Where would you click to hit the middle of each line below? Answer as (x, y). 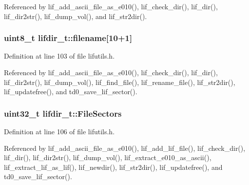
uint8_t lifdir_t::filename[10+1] (68, 38)
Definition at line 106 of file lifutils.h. (59, 131)
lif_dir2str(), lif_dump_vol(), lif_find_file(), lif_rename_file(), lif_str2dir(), (120, 82)
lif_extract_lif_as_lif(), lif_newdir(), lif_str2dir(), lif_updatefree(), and (113, 167)
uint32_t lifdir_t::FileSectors (63, 113)
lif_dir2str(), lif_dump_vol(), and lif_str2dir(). (76, 16)
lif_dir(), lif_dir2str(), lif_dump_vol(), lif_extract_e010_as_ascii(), (108, 157)
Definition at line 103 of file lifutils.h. (59, 56)
